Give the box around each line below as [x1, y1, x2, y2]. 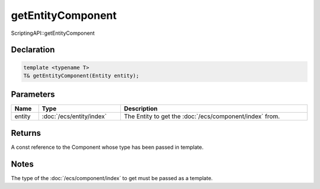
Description [123, 105, 158, 113]
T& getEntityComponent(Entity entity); [23, 72, 139, 79]
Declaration [11, 45, 55, 55]
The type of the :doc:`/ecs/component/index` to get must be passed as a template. [11, 174, 213, 181]
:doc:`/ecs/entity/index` [41, 112, 107, 120]
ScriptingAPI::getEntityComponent [11, 30, 95, 37]
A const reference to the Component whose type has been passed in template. [11, 144, 204, 151]
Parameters [11, 89, 55, 100]
